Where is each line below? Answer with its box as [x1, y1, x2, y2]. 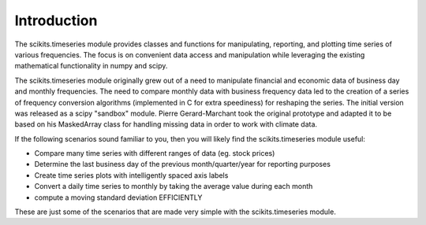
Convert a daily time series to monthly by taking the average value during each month [34, 182, 313, 191]
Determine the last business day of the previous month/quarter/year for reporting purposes [34, 160, 331, 169]
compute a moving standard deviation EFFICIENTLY [34, 193, 203, 202]
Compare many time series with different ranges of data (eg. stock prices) [34, 149, 275, 158]
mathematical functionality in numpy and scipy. [14, 61, 168, 71]
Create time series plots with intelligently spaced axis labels [34, 170, 229, 180]
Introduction [14, 12, 98, 29]
